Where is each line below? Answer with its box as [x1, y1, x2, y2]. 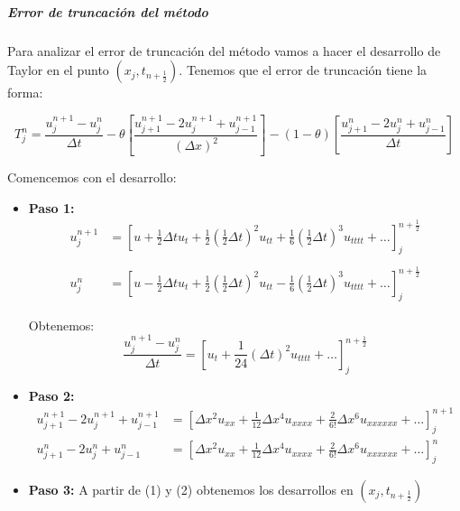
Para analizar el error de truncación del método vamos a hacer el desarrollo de [7, 41, 441, 60]
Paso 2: [28, 386, 75, 404]
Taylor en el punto [7, 60, 109, 79]
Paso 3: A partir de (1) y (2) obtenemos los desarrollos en [28, 480, 354, 498]
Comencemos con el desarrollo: [7, 168, 177, 187]
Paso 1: [28, 198, 75, 217]
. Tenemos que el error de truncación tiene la [179, 60, 428, 79]
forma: [7, 83, 43, 102]
